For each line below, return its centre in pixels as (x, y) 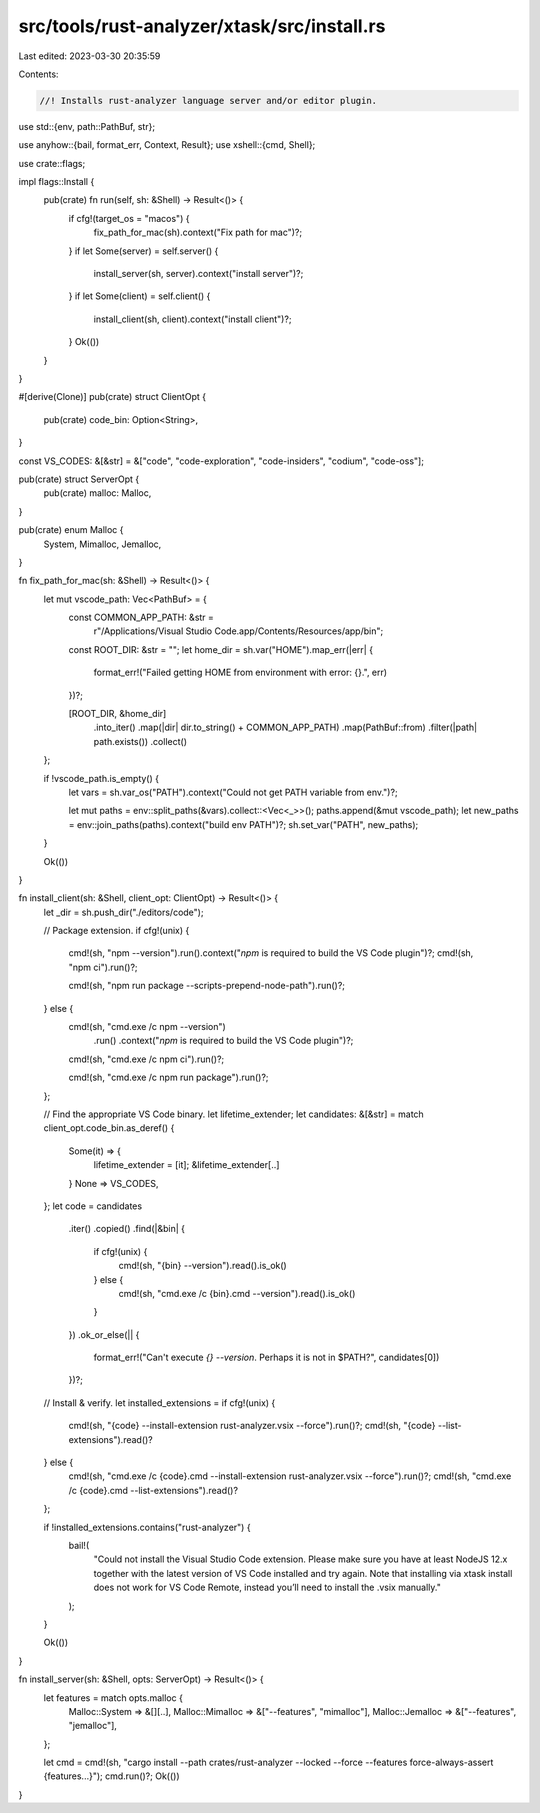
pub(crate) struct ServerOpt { (79, 479)
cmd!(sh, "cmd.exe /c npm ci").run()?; (146, 1059)
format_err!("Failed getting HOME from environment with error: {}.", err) (240, 672)
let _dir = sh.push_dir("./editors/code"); (123, 912)
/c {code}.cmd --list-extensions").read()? (153, 1490)
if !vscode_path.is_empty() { (101, 778)
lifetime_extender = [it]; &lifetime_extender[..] (186, 1165)
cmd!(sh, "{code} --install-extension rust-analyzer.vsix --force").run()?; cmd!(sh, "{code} (252, 1426)
